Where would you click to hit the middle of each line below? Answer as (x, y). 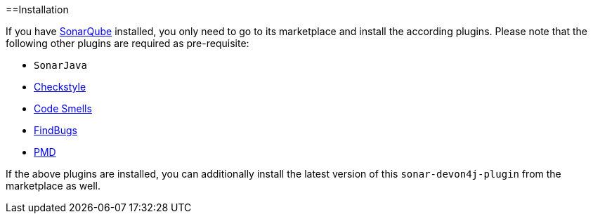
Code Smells (63, 108)
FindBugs (56, 130)
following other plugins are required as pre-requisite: (128, 43)
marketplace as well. (53, 186)
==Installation (37, 9)
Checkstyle (60, 87)
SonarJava (60, 65)
